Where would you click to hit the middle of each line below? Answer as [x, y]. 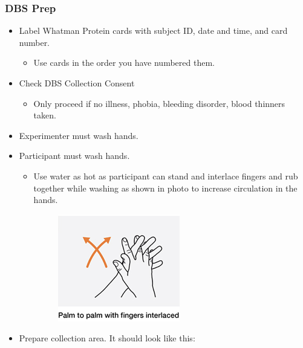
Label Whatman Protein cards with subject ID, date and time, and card [153, 31]
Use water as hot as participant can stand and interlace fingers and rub [166, 176]
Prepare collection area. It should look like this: [107, 338]
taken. [45, 115]
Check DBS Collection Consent [77, 83]
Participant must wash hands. [74, 156]
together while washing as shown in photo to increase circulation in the [165, 188]
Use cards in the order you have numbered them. [124, 63]
